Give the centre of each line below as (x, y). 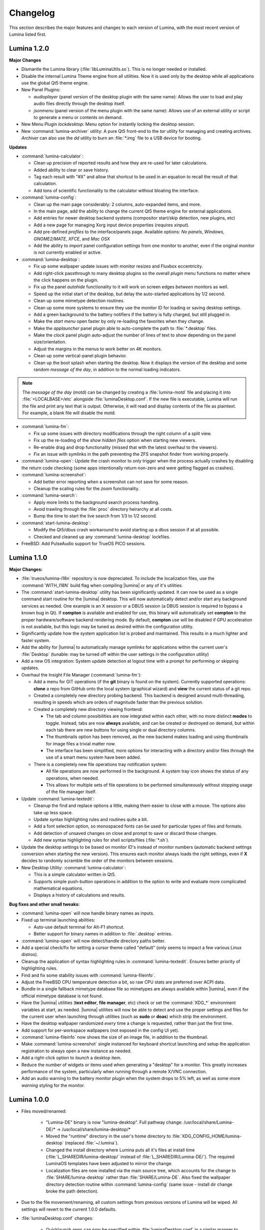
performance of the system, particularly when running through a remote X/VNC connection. (114, 1072)
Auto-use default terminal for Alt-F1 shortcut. (79, 927)
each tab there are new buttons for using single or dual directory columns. (121, 730)
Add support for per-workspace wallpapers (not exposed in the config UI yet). (100, 1030)
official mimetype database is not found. (62, 996)
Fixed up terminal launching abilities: (58, 920)
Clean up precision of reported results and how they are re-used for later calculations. (121, 163)
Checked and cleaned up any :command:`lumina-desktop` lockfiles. (102, 537)
